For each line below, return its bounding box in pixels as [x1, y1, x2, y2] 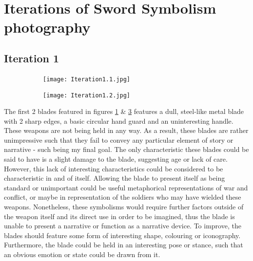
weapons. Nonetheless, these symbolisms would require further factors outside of [4, 202, 244, 212]
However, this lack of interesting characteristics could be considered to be [4, 163, 223, 173]
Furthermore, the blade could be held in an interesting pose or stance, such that [4, 240, 243, 250]
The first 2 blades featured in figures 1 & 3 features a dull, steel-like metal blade [4, 106, 244, 116]
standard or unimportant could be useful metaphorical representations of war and [4, 182, 248, 192]
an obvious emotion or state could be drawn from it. [4, 249, 160, 259]
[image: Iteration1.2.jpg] [43, 92, 130, 99]
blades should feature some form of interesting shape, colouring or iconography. [4, 230, 241, 240]
